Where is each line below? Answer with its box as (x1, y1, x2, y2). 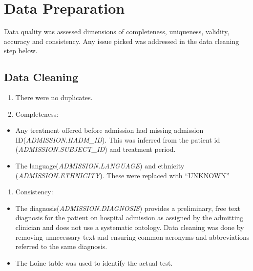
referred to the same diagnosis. (15, 241, 107, 251)
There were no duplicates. (15, 92, 93, 103)
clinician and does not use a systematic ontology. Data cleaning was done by (15, 222, 244, 232)
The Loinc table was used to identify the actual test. (15, 257, 173, 268)
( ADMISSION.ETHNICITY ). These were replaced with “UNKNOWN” (15, 170, 230, 180)
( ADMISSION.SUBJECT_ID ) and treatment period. (15, 144, 176, 154)
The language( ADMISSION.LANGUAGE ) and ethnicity (15, 161, 185, 171)
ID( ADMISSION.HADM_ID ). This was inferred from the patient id (15, 134, 220, 145)
